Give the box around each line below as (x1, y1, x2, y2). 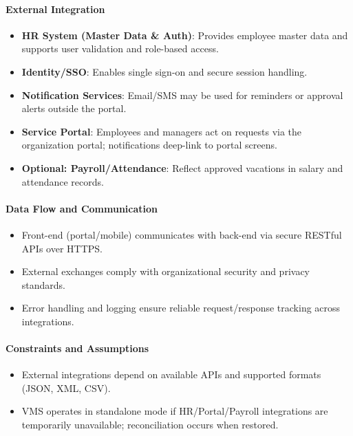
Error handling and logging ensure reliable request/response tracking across (21, 301, 341, 315)
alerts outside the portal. (21, 101, 127, 116)
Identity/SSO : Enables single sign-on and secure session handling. (21, 64, 308, 78)
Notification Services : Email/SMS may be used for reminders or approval (21, 87, 343, 102)
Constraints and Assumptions (6, 341, 149, 356)
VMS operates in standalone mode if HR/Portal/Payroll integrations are (21, 404, 328, 418)
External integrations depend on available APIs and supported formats (21, 367, 321, 382)
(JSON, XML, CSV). (21, 380, 111, 395)
